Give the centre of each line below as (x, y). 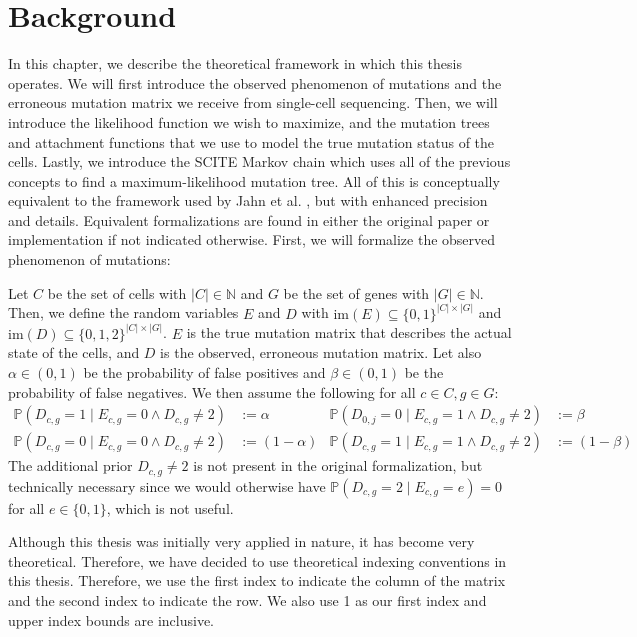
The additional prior (70, 465)
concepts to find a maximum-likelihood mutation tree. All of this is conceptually (254, 180)
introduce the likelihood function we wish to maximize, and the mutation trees (249, 121)
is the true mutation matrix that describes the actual (349, 332)
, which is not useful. (170, 507)
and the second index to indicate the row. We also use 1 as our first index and (247, 599)
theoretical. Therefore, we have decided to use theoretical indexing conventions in (257, 560)
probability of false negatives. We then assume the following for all (212, 391)
